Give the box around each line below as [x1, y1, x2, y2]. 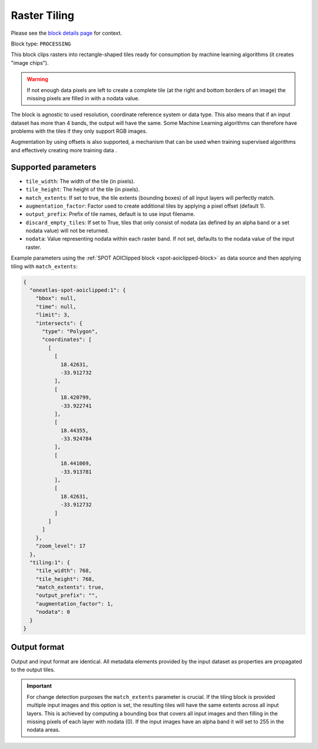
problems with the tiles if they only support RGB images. [11, 127, 147, 135]
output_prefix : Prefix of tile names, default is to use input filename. [25, 211, 196, 218]
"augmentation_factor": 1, [35, 600, 114, 607]
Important [26, 682, 52, 689]
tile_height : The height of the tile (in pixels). [25, 186, 140, 193]
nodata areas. [26, 726, 61, 734]
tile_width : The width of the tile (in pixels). [25, 178, 135, 185]
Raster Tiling [11, 9, 75, 22]
